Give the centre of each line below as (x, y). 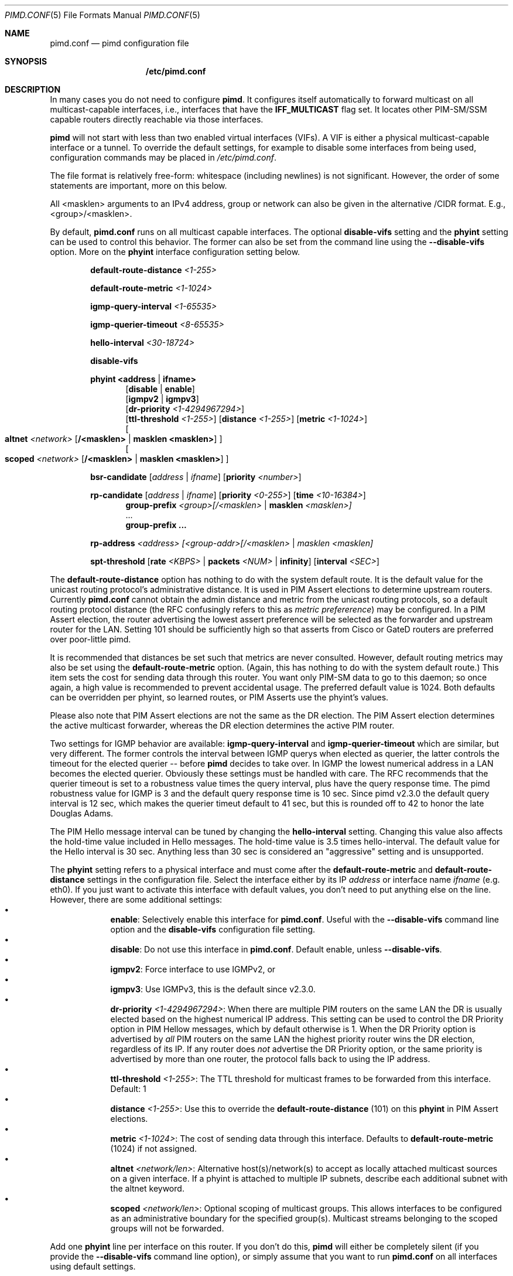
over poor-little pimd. (90, 639)
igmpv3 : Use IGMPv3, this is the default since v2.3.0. (213, 989)
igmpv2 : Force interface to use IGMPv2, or (193, 969)
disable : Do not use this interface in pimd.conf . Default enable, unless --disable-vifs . (276, 949)
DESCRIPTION (33, 89)
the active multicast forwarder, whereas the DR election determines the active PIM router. (222, 725)
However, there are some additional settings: (136, 899)
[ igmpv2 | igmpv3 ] (162, 399)
